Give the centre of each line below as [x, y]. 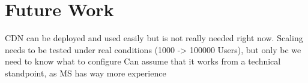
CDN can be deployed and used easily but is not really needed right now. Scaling [154, 38]
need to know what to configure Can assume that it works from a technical [143, 61]
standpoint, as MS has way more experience [86, 73]
